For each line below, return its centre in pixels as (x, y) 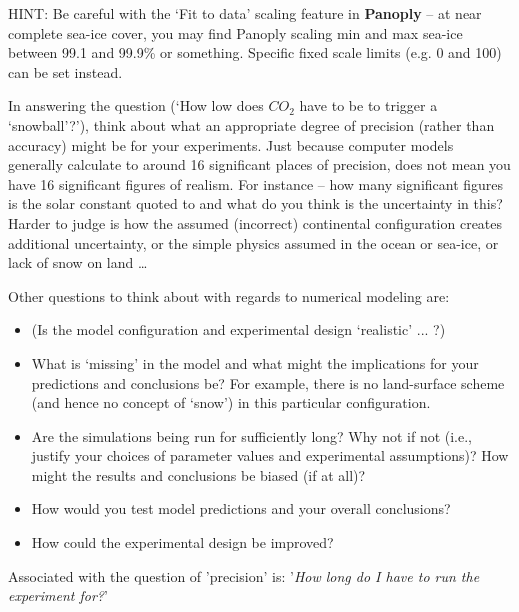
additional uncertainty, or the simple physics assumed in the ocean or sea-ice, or (253, 242)
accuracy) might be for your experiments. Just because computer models (231, 144)
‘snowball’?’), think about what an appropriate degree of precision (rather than (251, 124)
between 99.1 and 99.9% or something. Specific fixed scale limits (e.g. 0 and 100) (255, 52)
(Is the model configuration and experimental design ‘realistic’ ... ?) (238, 329)
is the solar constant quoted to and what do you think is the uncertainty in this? (255, 203)
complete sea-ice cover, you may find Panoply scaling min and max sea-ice (235, 32)
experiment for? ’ (58, 595)
